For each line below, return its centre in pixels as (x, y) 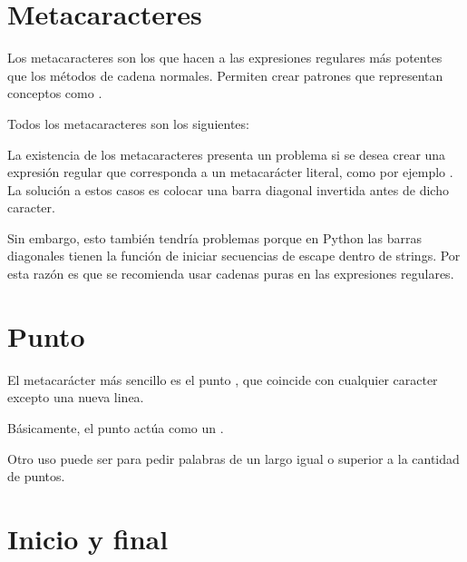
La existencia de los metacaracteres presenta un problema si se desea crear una (227, 154)
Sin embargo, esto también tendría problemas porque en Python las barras (214, 237)
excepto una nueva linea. (76, 397)
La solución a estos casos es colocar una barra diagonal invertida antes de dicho (228, 189)
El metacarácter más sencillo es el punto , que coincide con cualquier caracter (223, 379)
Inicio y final (88, 538)
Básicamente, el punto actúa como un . (116, 427)
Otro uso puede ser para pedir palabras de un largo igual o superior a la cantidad (233, 458)
